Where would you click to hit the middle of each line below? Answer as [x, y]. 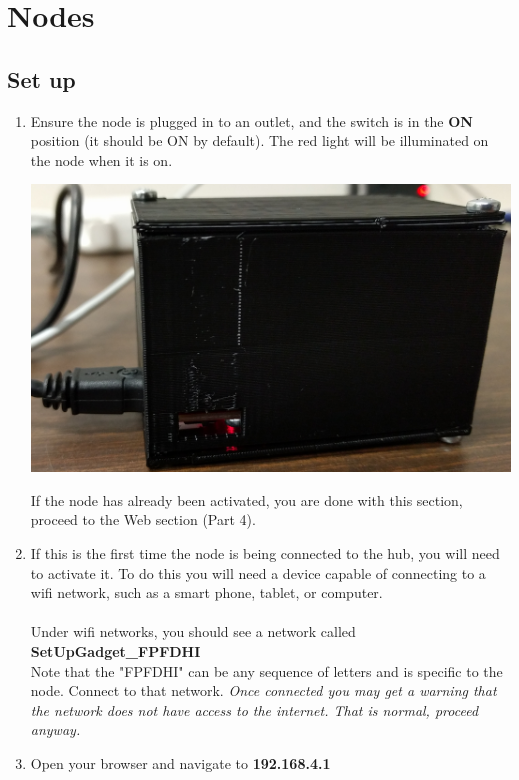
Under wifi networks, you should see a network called [193, 631]
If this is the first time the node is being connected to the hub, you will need [265, 553]
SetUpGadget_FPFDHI [115, 651]
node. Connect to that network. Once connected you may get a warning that [263, 690]
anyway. [55, 729]
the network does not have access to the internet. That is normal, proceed [254, 709]
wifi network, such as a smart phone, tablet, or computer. [206, 592]
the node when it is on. [101, 159]
